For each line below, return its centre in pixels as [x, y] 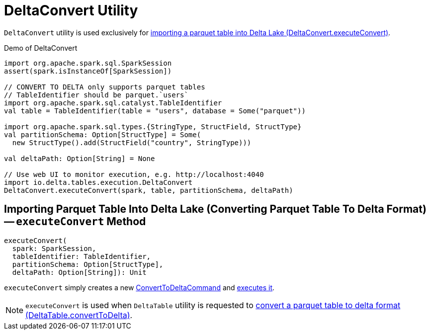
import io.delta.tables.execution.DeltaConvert [98, 182]
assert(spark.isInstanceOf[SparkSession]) [88, 71]
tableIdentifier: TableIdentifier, [82, 256]
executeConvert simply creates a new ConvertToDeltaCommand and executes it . [139, 287]
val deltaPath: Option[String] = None [80, 158]
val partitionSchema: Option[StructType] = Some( [103, 134]
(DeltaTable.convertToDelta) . [79, 315]
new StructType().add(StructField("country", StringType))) [132, 142]
